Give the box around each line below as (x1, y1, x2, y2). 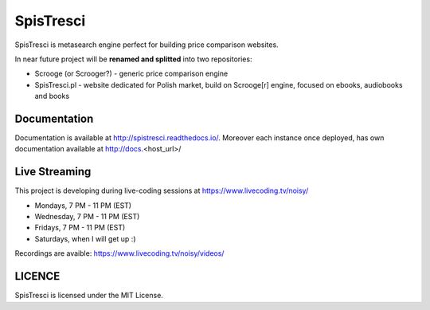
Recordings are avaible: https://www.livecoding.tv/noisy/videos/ (14, 249, 225, 258)
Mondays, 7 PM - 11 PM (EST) (34, 200, 131, 210)
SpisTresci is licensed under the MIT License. (14, 291, 163, 300)
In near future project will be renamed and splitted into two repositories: (14, 54, 252, 64)
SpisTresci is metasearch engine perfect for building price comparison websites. (14, 40, 279, 49)
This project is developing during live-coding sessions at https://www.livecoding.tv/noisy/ (14, 186, 309, 195)
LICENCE (14, 269, 61, 283)
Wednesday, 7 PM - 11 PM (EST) (34, 212, 140, 222)
